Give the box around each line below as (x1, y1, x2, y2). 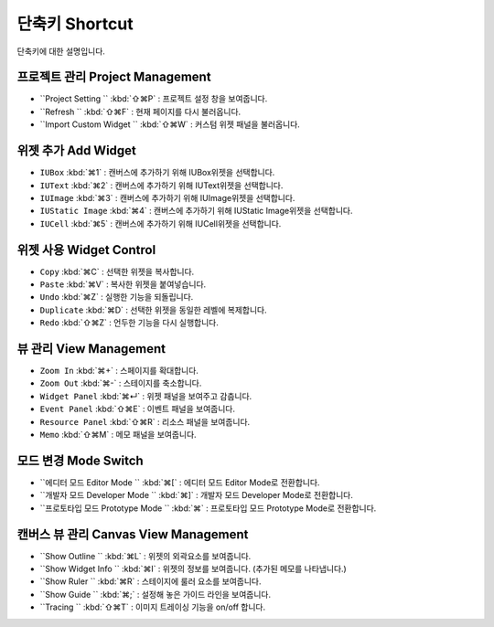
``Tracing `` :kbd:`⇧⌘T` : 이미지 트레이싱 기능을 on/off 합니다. (39, 601, 266, 612)
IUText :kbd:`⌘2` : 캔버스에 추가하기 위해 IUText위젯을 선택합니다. (39, 179, 284, 191)
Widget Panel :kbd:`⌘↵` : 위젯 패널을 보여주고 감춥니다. (39, 390, 252, 401)
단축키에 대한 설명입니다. (16, 46, 105, 57)
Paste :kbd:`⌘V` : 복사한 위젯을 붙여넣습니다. (39, 279, 207, 290)
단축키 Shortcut (16, 14, 134, 34)
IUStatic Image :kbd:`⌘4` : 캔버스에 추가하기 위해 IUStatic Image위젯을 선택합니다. (39, 206, 353, 217)
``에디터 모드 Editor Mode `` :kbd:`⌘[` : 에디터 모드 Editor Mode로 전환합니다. (39, 476, 320, 488)
